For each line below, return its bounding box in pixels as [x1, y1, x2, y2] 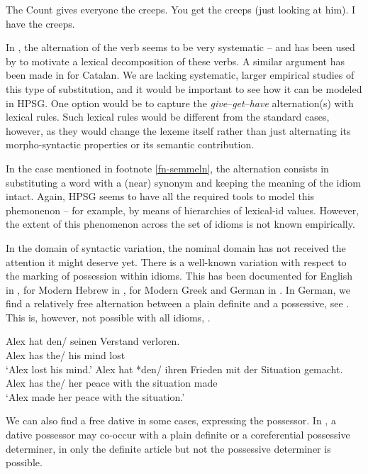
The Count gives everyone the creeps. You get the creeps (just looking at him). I [6, 2, 356, 16]
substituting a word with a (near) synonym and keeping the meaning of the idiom [6, 175, 361, 189]
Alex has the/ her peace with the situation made [6, 375, 218, 390]
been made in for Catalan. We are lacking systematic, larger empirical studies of [6, 67, 355, 82]
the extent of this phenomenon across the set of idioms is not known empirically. [6, 216, 355, 231]
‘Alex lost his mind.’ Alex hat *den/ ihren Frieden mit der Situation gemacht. [6, 361, 343, 376]
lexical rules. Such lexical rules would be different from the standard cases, [6, 109, 330, 124]
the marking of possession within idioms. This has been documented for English [6, 268, 352, 283]
